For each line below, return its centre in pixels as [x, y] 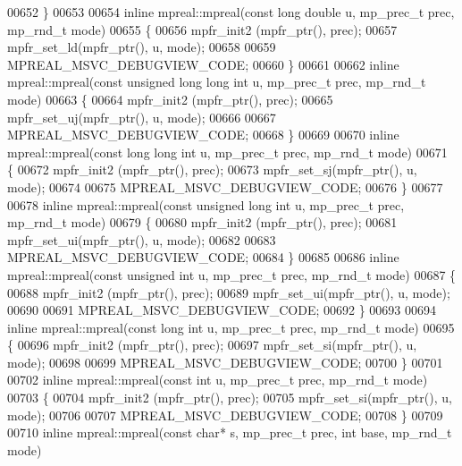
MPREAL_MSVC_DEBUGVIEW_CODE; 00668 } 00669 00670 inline [203, 135]
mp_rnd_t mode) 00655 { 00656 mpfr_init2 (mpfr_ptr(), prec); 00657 [202, 29]
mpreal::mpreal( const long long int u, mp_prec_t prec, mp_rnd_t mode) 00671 [227, 152]
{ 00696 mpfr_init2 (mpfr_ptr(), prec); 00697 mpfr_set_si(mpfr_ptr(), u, [212, 345]
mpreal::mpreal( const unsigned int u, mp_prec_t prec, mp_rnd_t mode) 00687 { [232, 274]
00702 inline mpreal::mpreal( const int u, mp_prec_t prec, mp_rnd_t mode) [218, 380]
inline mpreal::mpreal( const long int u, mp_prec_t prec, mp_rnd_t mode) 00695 [231, 327]
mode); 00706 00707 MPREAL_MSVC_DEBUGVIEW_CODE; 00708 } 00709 [225, 415]
